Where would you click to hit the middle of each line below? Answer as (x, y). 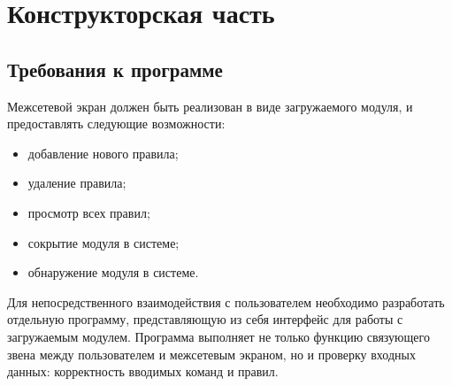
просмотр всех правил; (89, 212)
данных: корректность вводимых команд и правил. (143, 371)
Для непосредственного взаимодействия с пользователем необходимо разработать (226, 301)
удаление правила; (77, 183)
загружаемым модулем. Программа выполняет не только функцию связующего (218, 336)
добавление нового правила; (103, 153)
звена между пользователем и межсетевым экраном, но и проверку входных (211, 354)
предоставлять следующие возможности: (116, 124)
